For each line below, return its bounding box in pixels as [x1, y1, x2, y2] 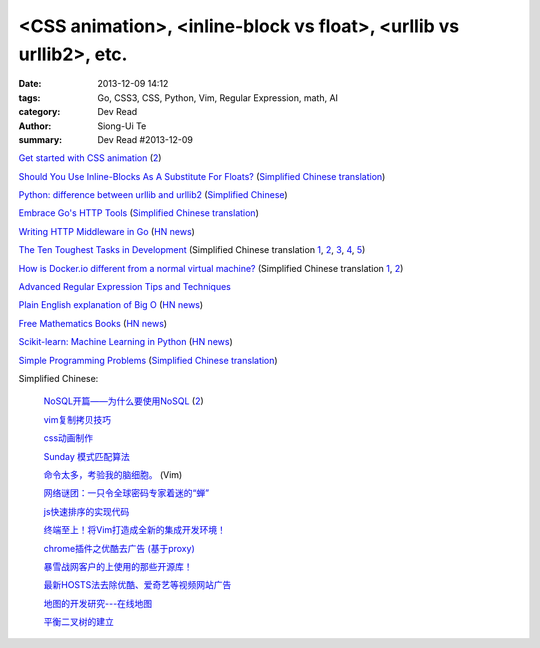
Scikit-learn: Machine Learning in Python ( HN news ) [18, 336, 234, 348]
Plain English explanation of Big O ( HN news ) [18, 299, 204, 311]
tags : [18, 91, 41, 104]
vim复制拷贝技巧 [43, 413, 112, 425]
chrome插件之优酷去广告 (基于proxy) [43, 542, 195, 554]
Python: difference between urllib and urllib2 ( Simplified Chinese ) [18, 189, 289, 201]
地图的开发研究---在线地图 [43, 597, 153, 609]
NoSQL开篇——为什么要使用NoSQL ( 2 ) [43, 395, 204, 407]
